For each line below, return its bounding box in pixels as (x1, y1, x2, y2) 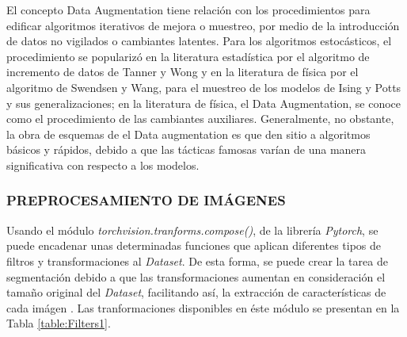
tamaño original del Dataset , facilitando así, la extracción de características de (6, 284, 386, 301)
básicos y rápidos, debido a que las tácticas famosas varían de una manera (6, 141, 367, 158)
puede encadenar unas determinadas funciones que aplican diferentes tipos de (6, 237, 382, 254)
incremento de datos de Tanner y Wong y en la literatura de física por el (6, 63, 359, 80)
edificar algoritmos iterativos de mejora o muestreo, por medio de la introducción (6, 17, 400, 33)
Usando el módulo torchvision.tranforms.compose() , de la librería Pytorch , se (6, 221, 378, 238)
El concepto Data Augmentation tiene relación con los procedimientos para (6, 2, 371, 17)
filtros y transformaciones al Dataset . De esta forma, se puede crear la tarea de (6, 252, 388, 269)
